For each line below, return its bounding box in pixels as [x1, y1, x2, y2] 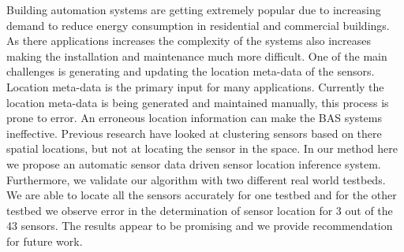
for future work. [6, 232, 83, 249]
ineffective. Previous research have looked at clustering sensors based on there [6, 124, 382, 141]
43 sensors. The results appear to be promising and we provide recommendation [6, 217, 393, 234]
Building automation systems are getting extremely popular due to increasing [6, 2, 381, 17]
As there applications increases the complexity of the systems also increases [6, 32, 372, 49]
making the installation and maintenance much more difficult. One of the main [6, 47, 387, 64]
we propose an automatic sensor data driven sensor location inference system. [6, 155, 381, 172]
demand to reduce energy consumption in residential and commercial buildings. [6, 17, 390, 33]
